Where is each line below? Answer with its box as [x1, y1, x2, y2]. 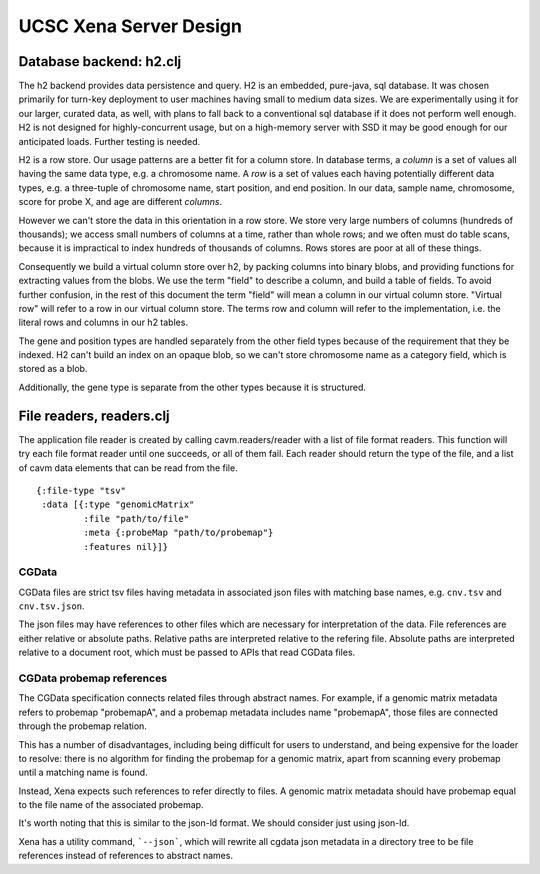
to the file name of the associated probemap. [18, 799, 204, 811]
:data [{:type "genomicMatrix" [41, 499, 195, 510]
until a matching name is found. [18, 766, 149, 779]
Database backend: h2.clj [18, 53, 182, 70]
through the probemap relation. [18, 720, 147, 732]
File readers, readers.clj [18, 407, 170, 424]
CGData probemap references [18, 671, 168, 685]
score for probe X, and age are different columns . [18, 196, 223, 208]
